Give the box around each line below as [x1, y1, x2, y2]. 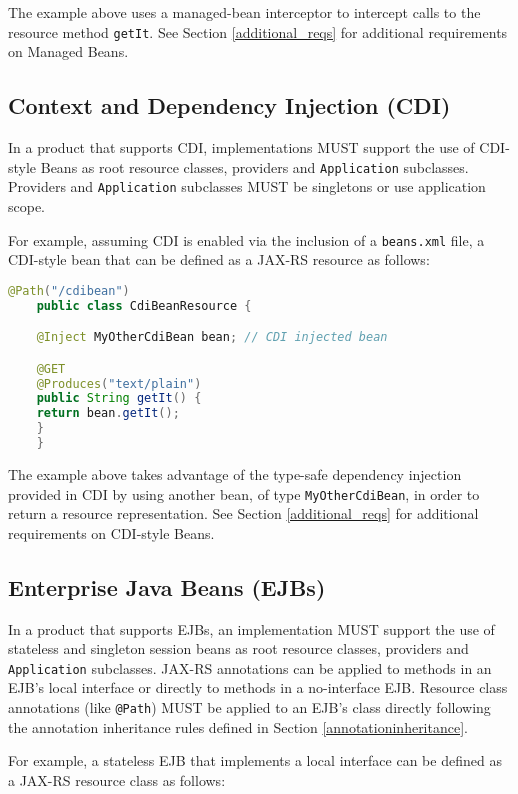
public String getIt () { [36, 391, 202, 406]
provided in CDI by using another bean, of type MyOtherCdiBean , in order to [8, 483, 480, 504]
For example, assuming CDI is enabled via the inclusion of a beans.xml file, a [8, 229, 485, 250]
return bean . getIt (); [36, 406, 180, 421]
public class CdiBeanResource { [36, 298, 252, 313]
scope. [8, 195, 46, 216]
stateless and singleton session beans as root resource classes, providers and [8, 638, 469, 659]
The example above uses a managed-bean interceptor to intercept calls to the [8, 2, 481, 22]
